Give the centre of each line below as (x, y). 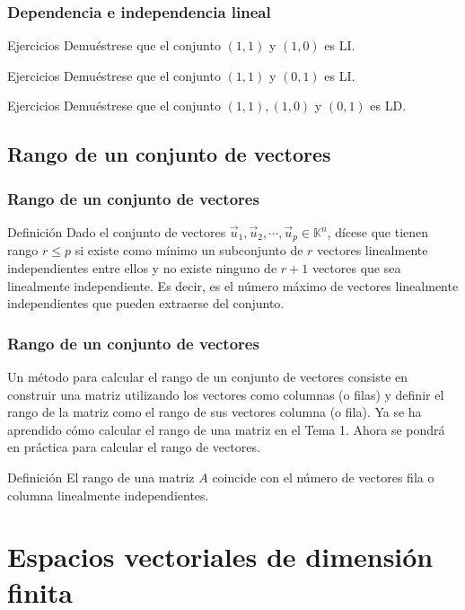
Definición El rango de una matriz (101, 477)
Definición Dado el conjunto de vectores (117, 232)
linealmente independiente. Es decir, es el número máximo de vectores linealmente (233, 285)
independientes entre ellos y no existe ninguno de (142, 268)
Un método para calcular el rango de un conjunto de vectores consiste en (208, 377)
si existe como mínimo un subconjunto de (189, 250)
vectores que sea (356, 268)
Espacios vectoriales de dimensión (220, 557)
